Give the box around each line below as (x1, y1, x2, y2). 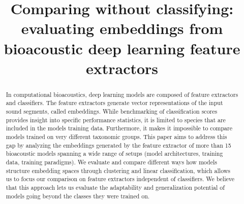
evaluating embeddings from (21, 18, 223, 39)
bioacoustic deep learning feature (4, 38, 240, 58)
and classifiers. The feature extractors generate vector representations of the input (6, 98, 223, 107)
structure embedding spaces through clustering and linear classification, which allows (6, 166, 231, 175)
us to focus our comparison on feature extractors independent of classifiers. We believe (6, 175, 234, 183)
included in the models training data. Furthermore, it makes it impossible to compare (6, 124, 232, 132)
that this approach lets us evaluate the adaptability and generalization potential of (6, 183, 225, 191)
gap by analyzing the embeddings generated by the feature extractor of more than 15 (6, 141, 231, 149)
